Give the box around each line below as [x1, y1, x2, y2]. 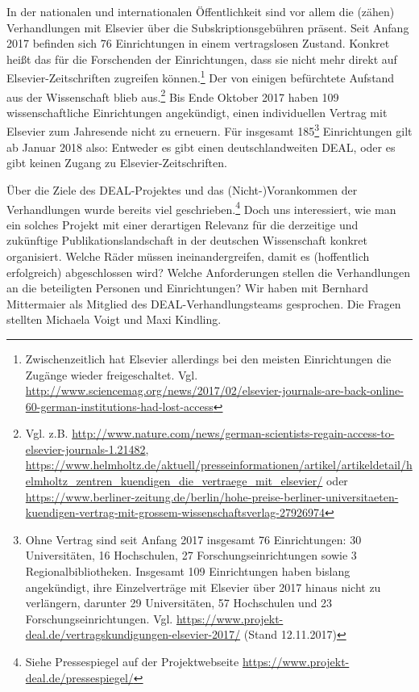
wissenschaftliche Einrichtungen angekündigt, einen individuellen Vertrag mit [6, 103, 388, 120]
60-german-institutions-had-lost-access [25, 397, 214, 414]
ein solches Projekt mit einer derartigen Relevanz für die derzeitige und [6, 216, 359, 233]
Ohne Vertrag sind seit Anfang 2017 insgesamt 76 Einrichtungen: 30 [25, 531, 362, 547]
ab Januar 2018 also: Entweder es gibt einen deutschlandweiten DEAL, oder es [6, 138, 396, 155]
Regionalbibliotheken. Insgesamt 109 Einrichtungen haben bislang [25, 563, 351, 580]
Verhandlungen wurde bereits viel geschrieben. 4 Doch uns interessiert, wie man [6, 198, 396, 217]
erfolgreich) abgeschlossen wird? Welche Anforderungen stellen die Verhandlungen [6, 263, 411, 280]
